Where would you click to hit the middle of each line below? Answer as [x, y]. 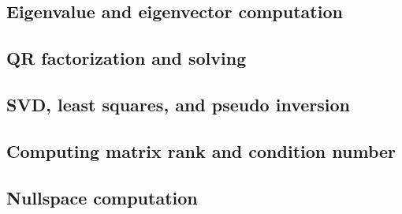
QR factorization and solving [127, 58]
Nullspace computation [102, 197]
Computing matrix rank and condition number [201, 150]
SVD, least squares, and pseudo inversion [179, 104]
